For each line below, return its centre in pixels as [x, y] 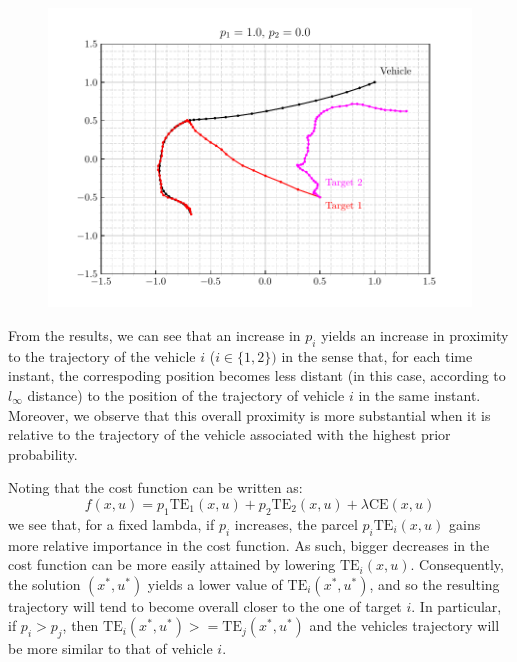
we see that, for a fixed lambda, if [111, 523]
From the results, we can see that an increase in [154, 335]
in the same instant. [419, 394]
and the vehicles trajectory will [404, 625]
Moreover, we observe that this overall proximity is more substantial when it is [249, 414]
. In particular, [456, 605]
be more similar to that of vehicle [110, 648]
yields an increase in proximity [415, 335]
